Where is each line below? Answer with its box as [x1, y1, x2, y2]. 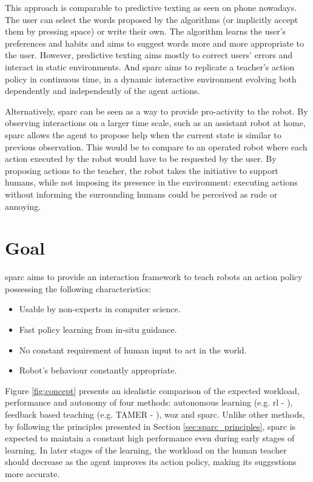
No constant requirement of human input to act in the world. [19, 343, 247, 356]
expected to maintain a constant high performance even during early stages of [5, 432, 295, 444]
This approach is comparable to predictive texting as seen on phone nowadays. [5, 1, 297, 13]
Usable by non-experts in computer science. [19, 303, 181, 315]
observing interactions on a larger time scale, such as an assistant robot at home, [5, 116, 306, 129]
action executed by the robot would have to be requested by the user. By [5, 152, 277, 165]
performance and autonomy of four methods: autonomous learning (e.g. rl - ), [5, 396, 293, 409]
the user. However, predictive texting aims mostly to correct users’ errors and [5, 49, 293, 61]
